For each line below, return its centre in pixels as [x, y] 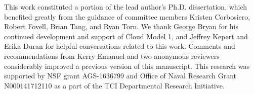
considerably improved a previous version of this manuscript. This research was [127, 66]
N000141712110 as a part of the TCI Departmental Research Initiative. [114, 85]
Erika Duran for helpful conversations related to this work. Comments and [120, 46]
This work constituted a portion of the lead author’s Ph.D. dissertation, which [126, 7]
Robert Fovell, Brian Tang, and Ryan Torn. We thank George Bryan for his [121, 26]
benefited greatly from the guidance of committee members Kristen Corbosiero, [127, 16]
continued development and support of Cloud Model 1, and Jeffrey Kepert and [126, 36]
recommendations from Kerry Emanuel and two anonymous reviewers [112, 56]
